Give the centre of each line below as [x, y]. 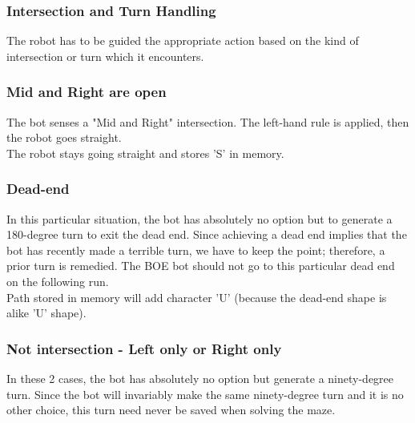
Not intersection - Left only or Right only [144, 348]
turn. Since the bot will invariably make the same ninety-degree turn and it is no [205, 394]
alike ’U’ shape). [46, 313]
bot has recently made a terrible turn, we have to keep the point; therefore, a [196, 250]
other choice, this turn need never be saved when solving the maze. [171, 410]
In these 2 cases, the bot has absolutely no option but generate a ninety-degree [200, 378]
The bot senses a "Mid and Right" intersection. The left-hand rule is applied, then [208, 121]
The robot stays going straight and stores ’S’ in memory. [145, 153]
